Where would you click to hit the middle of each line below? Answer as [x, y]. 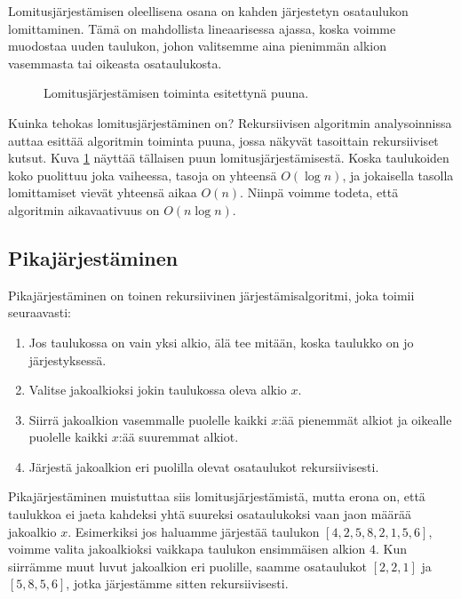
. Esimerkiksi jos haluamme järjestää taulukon [194, 531]
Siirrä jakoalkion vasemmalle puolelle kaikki [148, 419]
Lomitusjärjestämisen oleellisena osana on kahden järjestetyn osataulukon [208, 11]
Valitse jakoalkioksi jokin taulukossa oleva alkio [158, 390]
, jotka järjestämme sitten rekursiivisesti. [177, 583]
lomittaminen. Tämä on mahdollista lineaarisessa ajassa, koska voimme [202, 28]
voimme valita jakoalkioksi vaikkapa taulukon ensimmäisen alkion [187, 549]
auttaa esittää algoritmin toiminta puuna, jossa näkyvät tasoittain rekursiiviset [223, 140]
